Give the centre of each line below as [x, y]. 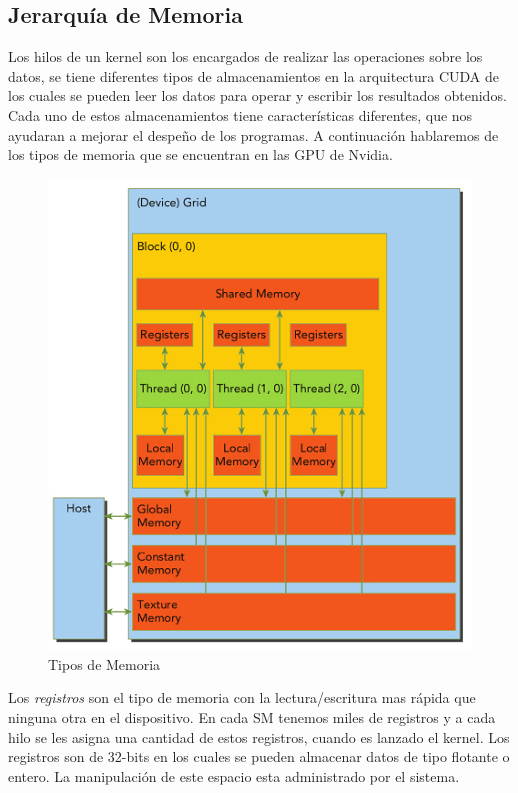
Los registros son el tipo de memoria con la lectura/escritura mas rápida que [242, 697]
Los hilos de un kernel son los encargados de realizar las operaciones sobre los [245, 56]
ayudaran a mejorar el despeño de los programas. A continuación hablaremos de [253, 134]
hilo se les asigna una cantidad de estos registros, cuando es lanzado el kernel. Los [259, 736]
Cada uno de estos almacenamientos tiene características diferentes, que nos [240, 114]
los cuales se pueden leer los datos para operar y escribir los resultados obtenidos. [257, 95]
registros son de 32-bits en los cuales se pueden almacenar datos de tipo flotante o [259, 756]
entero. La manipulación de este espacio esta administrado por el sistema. [234, 775]
